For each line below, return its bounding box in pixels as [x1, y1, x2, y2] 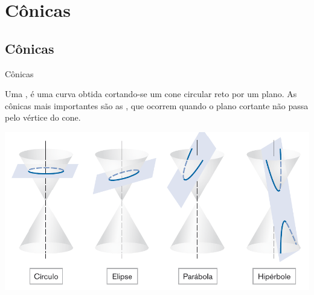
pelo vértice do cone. [5, 111, 81, 124]
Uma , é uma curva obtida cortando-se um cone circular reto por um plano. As [5, 87, 297, 100]
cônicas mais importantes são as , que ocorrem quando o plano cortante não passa [5, 99, 309, 112]
